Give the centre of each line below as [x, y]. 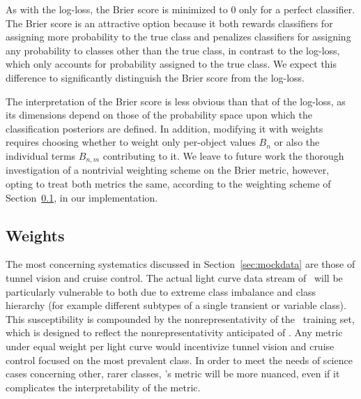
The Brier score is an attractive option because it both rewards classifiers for [169, 23]
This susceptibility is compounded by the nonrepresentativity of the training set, [180, 318]
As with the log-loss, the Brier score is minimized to [117, 9]
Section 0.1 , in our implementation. [82, 197]
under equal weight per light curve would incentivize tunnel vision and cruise [170, 346]
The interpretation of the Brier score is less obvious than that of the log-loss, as [176, 101]
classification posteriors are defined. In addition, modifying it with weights [164, 128]
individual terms [41, 155]
